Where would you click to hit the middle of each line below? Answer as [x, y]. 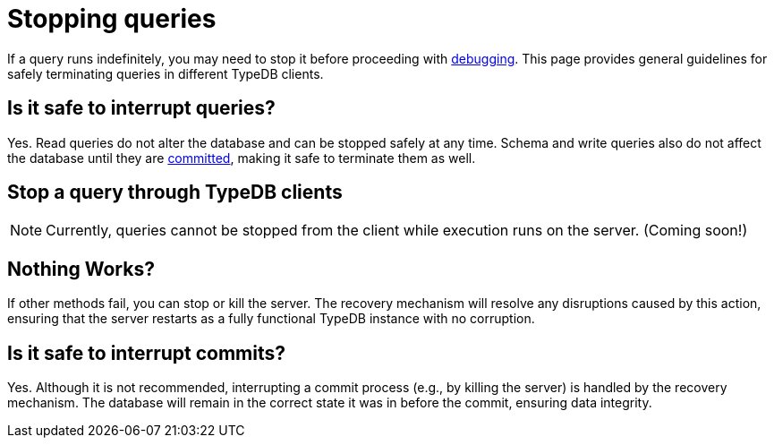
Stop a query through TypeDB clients [175, 193]
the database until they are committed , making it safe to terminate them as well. [242, 158]
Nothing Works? [81, 269]
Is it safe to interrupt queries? [141, 108]
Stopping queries [112, 19]
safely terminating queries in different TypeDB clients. [166, 73]
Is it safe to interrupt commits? [146, 353]
